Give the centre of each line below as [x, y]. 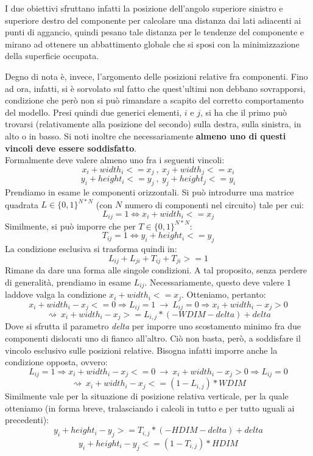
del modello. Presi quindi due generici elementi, [93, 112]
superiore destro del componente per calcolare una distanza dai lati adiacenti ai [153, 20]
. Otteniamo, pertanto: [224, 294]
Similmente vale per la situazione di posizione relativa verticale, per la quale [147, 396]
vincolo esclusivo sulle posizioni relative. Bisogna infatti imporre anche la [141, 350]
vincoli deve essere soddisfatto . [71, 148]
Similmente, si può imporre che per [70, 226]
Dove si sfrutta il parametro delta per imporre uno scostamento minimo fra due [153, 326]
